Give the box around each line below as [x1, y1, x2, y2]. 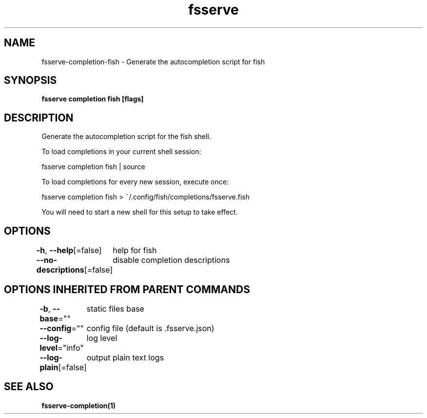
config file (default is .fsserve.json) [86, 323, 214, 333]
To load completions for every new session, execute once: [41, 178, 229, 186]
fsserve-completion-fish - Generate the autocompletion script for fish [41, 57, 265, 66]
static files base [86, 303, 144, 314]
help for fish [113, 245, 157, 256]
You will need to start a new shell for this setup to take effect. [41, 208, 238, 217]
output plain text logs [86, 352, 164, 362]
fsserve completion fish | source [41, 162, 145, 171]
